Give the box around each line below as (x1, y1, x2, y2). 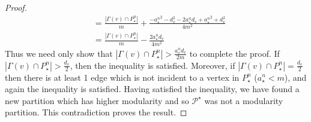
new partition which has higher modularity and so (5, 94, 189, 106)
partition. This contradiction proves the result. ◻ (5, 106, 187, 118)
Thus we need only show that (5, 47, 113, 59)
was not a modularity (204, 94, 283, 106)
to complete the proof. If (189, 47, 280, 59)
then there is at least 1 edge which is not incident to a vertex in (5, 71, 240, 83)
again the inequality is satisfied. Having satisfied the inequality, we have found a (5, 83, 300, 95)
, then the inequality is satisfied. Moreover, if (70, 59, 235, 71)
